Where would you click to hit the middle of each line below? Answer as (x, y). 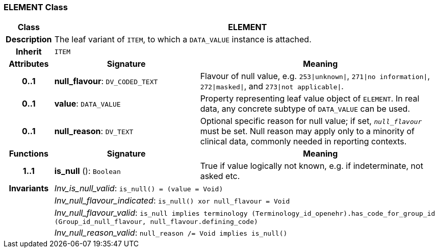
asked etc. (220, 176)
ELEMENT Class (36, 7)
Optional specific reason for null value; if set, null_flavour (311, 121)
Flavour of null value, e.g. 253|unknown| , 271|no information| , (315, 76)
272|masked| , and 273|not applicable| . (272, 86)
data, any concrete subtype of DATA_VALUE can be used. (305, 109)
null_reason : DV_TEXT (94, 131)
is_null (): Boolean (87, 171)
